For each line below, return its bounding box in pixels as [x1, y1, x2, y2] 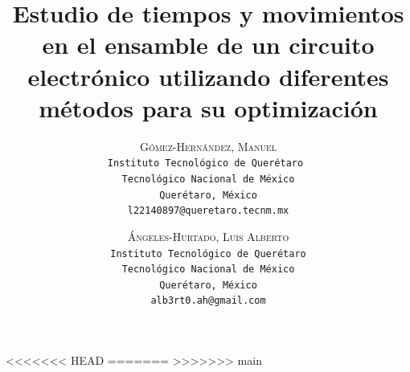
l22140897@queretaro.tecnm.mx [127, 205, 289, 217]
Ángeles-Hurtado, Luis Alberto [127, 227, 289, 244]
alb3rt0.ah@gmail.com [150, 295, 266, 307]
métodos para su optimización [39, 91, 378, 124]
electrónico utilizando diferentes [27, 59, 389, 92]
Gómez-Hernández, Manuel [139, 137, 277, 154]
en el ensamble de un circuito [42, 28, 375, 61]
